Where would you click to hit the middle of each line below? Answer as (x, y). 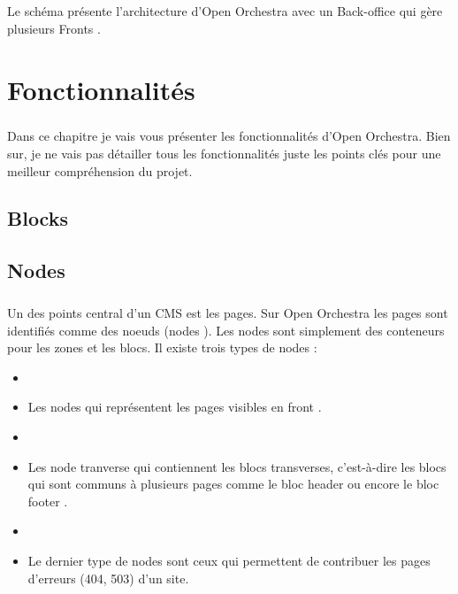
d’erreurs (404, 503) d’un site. (108, 578)
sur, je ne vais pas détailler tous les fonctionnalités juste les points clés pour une (224, 153)
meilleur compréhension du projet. (100, 170)
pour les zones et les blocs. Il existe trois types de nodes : (162, 347)
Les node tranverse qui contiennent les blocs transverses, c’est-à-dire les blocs (237, 466)
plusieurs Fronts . (54, 28)
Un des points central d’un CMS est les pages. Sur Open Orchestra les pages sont (228, 313)
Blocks (38, 218)
